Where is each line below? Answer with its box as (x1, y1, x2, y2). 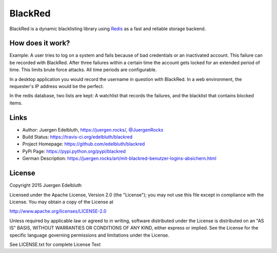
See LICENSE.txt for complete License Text (9, 241, 101, 247)
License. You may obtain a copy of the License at (9, 199, 114, 205)
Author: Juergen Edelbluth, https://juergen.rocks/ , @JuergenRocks (22, 126, 164, 133)
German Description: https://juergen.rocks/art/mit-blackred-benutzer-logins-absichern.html (22, 155, 216, 161)
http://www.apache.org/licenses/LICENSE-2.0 (9, 208, 107, 215)
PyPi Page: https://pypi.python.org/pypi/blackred (22, 148, 126, 154)
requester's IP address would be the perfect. (9, 83, 104, 90)
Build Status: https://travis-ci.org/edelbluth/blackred (22, 134, 133, 140)
